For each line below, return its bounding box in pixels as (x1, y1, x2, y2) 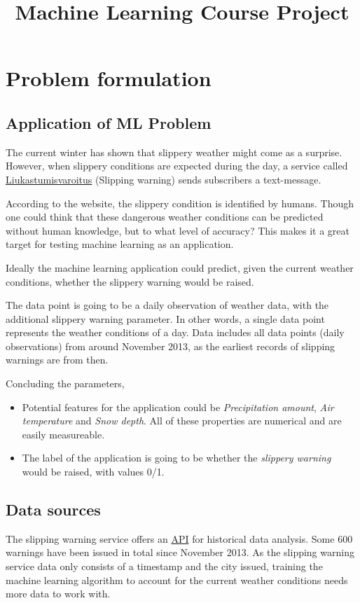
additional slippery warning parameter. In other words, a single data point (6, 311, 325, 326)
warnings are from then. (6, 352, 109, 367)
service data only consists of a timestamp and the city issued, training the (6, 559, 323, 574)
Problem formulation (6, 64, 212, 92)
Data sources (6, 499, 101, 520)
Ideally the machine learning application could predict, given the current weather (6, 260, 354, 275)
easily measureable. (22, 427, 105, 441)
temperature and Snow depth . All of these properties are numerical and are (22, 413, 342, 428)
